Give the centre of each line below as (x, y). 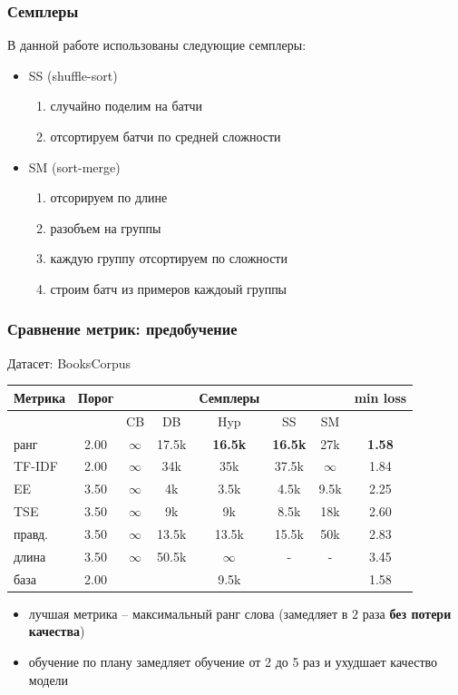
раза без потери (407, 613)
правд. (31, 533)
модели (49, 679)
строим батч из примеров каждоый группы (169, 288)
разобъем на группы (106, 227)
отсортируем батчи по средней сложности (166, 136)
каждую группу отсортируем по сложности (169, 258)
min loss (380, 397)
